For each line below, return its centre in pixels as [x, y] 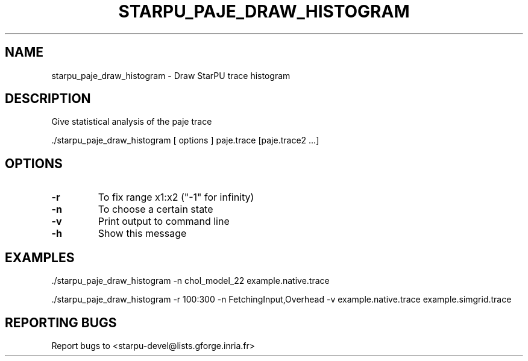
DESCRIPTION [48, 99]
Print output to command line [164, 221]
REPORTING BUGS [61, 322]
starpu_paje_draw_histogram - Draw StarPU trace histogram [171, 75]
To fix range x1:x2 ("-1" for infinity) [176, 197]
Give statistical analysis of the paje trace [132, 122]
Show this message [142, 234]
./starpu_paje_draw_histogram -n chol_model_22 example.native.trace [190, 281]
